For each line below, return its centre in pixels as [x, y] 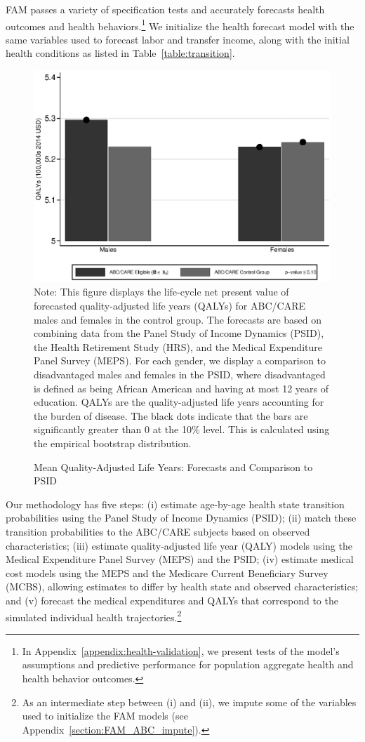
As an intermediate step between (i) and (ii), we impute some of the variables [189, 702]
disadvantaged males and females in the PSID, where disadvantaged [180, 375]
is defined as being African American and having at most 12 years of [181, 388]
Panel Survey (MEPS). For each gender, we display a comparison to [180, 360]
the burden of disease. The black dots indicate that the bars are [171, 415]
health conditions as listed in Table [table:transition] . [120, 53]
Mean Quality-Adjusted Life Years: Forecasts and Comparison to [173, 466]
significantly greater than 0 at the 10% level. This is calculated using [182, 429]
